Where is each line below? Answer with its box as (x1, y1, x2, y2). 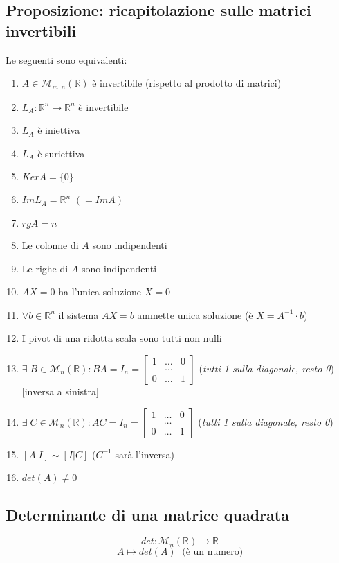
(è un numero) (182, 547, 244, 557)
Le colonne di (21, 238, 79, 252)
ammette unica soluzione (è (137, 307, 253, 322)
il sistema (58, 307, 99, 322)
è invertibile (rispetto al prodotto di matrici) (92, 76, 282, 90)
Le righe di (21, 261, 68, 275)
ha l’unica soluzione (58, 284, 142, 299)
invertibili (6, 19, 77, 41)
